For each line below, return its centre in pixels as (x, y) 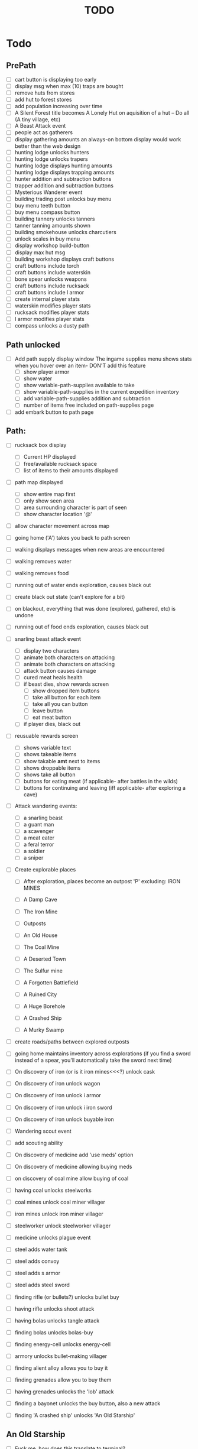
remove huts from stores (45, 93)
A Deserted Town (45, 959)
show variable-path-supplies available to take (79, 385)
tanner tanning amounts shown (52, 226)
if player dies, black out (52, 724)
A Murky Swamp (44, 1030)
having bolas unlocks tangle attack (57, 1320)
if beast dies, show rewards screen (66, 684)
